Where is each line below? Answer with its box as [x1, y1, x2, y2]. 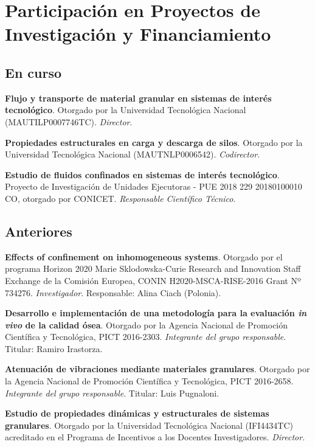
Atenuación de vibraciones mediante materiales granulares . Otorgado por [5, 362, 310, 375]
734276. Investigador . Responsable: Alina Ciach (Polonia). [5, 286, 221, 299]
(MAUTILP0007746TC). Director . [5, 115, 133, 128]
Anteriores [5, 221, 72, 240]
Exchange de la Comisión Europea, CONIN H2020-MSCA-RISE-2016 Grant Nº [5, 274, 301, 286]
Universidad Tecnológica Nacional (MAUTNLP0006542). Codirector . [5, 148, 260, 161]
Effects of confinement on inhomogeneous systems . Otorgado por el [5, 250, 283, 263]
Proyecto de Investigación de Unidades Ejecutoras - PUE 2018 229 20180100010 [5, 180, 302, 193]
